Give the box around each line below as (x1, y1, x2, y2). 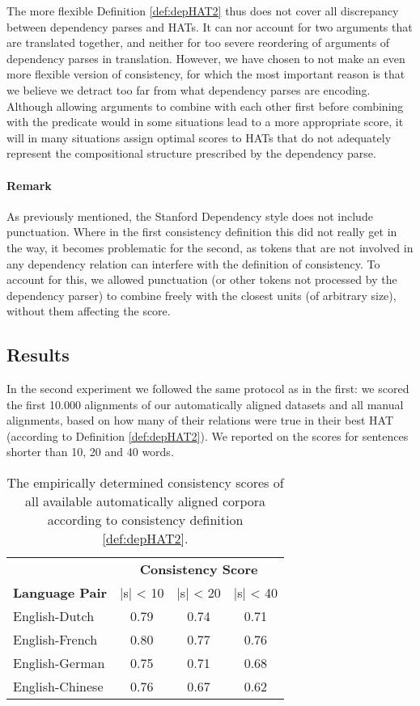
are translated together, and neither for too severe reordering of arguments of (6, 34, 390, 51)
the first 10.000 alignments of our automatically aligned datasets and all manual (6, 395, 404, 412)
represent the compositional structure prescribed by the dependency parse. (6, 145, 376, 162)
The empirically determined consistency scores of (6, 473, 284, 493)
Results (6, 342, 70, 367)
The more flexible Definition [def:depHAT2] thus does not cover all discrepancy (6, 2, 399, 19)
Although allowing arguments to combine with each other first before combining (6, 97, 404, 114)
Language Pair (13, 583, 108, 602)
